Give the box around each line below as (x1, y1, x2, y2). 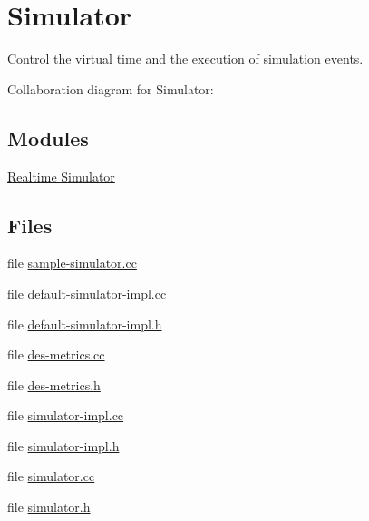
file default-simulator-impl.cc (7, 283, 167, 302)
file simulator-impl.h (7, 436, 120, 455)
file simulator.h (7, 497, 91, 516)
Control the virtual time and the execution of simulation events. (7, 49, 364, 68)
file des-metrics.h (7, 375, 101, 394)
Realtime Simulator (7, 166, 115, 185)
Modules (7, 123, 89, 152)
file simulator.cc (7, 467, 95, 486)
